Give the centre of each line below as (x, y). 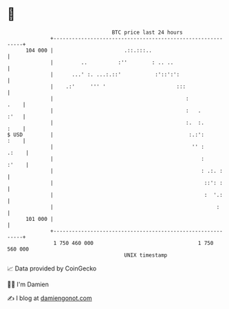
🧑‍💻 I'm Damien (28, 284)
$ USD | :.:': (106, 135)
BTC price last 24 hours (148, 32)
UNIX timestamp (146, 255)
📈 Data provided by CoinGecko (52, 268)
